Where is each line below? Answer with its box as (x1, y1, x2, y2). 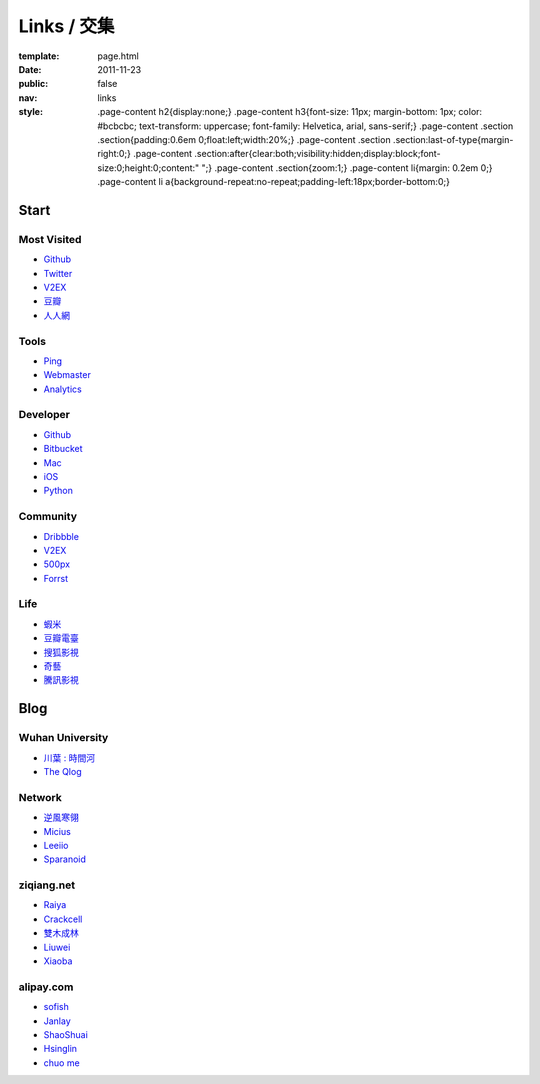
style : (18, 106, 44, 118)
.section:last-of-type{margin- (392, 133, 514, 145)
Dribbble (43, 530, 80, 542)
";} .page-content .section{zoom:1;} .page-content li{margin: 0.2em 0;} (201, 161, 494, 174)
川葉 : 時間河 (43, 751, 95, 764)
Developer (18, 408, 70, 422)
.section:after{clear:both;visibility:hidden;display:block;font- (194, 148, 441, 160)
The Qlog (43, 765, 82, 777)
